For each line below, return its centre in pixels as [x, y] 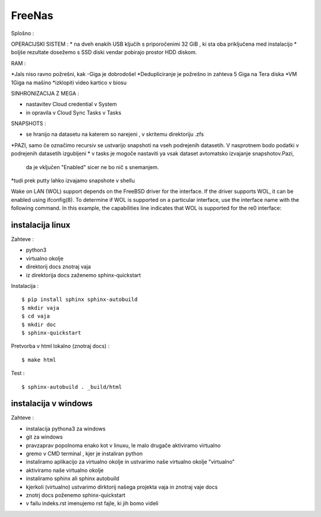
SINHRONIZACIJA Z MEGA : [45, 93]
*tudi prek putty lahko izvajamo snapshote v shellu [73, 180]
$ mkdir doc [39, 324]
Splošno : [23, 33]
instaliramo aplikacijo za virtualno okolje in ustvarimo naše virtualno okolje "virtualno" [130, 462]
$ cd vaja [36, 316]
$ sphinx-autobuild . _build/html [72, 387]
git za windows [44, 437]
